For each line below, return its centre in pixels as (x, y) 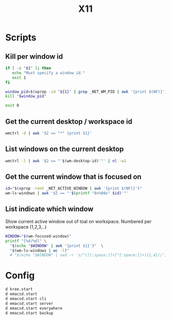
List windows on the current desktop (64, 149)
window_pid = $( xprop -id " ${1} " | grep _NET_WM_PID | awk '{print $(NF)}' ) (86, 92)
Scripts (21, 38)
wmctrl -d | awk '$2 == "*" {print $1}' (49, 133)
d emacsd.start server (29, 303)
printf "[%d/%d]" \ (26, 241)
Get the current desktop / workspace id (69, 121)
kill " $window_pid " (26, 96)
